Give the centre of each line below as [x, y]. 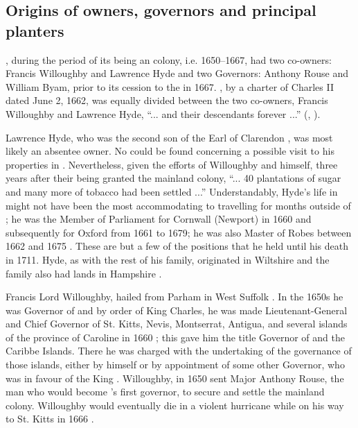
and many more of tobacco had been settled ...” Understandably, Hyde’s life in [172, 191]
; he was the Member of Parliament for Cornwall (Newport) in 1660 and [159, 219]
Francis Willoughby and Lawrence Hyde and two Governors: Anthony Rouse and [177, 73]
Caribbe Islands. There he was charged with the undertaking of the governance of [179, 351]
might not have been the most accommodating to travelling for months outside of [178, 205]
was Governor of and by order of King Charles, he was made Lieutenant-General [177, 310]
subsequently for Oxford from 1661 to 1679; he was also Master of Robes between [179, 232]
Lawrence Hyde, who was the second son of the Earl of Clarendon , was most [169, 137]
